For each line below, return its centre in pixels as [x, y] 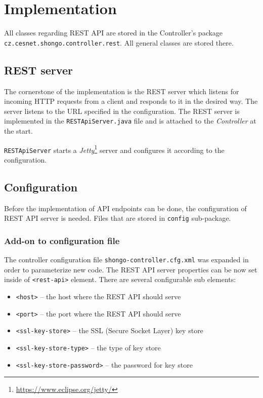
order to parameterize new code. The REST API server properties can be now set [131, 269]
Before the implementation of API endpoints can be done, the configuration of [125, 208]
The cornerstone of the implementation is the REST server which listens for [122, 91]
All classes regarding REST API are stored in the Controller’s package [114, 33]
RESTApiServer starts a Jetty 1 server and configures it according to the [114, 149]
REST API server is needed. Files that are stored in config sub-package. [118, 218]
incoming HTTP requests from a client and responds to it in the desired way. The [131, 101]
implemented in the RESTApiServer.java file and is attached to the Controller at [130, 121]
